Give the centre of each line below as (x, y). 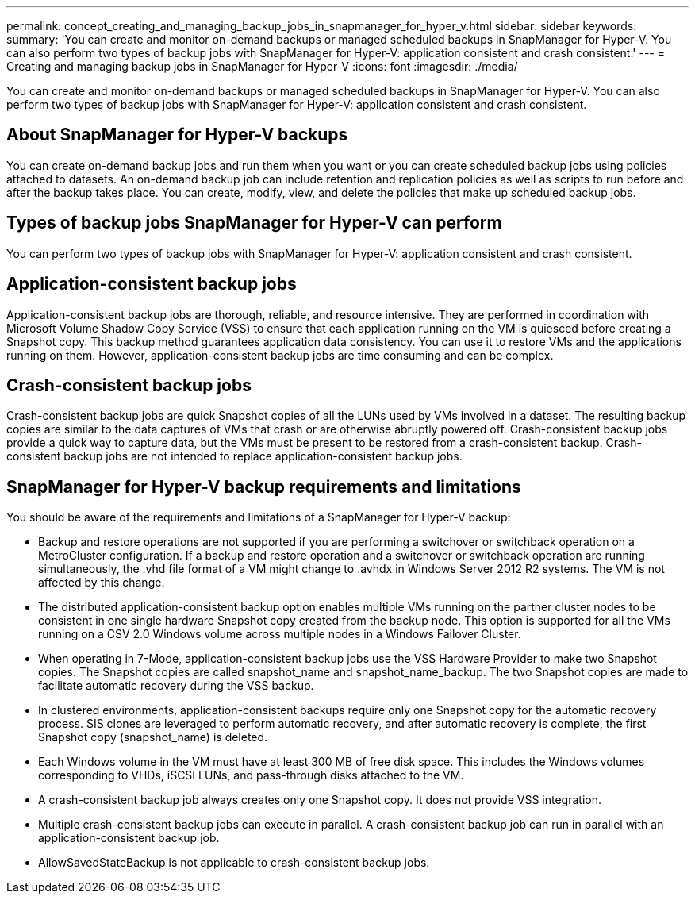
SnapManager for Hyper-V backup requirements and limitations (264, 487)
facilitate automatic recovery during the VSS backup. (176, 686)
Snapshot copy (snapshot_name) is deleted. (153, 737)
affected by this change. (102, 583)
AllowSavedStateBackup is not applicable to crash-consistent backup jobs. (234, 863)
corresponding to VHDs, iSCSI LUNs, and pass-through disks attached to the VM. (251, 775)
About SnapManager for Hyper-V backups (177, 135)
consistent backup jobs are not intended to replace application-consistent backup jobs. (234, 456)
